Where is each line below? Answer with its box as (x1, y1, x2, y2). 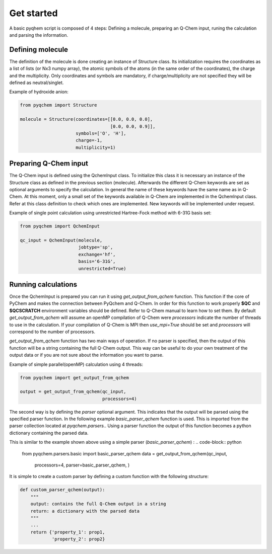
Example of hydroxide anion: (9, 89, 69, 95)
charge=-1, (76, 137, 103, 143)
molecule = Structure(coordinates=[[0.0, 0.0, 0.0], (20, 116, 153, 122)
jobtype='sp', (78, 245, 113, 250)
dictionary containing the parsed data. (9, 430, 89, 436)
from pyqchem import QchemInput (20, 223, 100, 229)
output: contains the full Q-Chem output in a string (30, 501, 166, 507)
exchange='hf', (78, 252, 116, 257)
